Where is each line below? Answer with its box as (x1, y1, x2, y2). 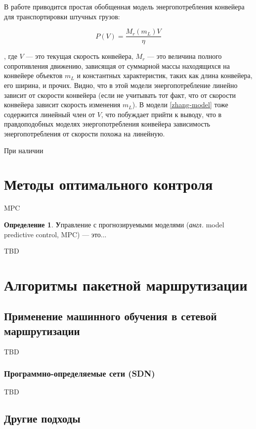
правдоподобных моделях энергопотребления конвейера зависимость (4, 119, 211, 129)
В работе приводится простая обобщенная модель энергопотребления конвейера (4, 1, 245, 11)
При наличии (4, 145, 43, 155)
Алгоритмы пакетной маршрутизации (4, 274, 248, 295)
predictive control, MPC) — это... (4, 229, 107, 239)
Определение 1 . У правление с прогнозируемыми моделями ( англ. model (4, 219, 224, 229)
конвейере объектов (4, 70, 63, 81)
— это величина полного (147, 51, 222, 61)
